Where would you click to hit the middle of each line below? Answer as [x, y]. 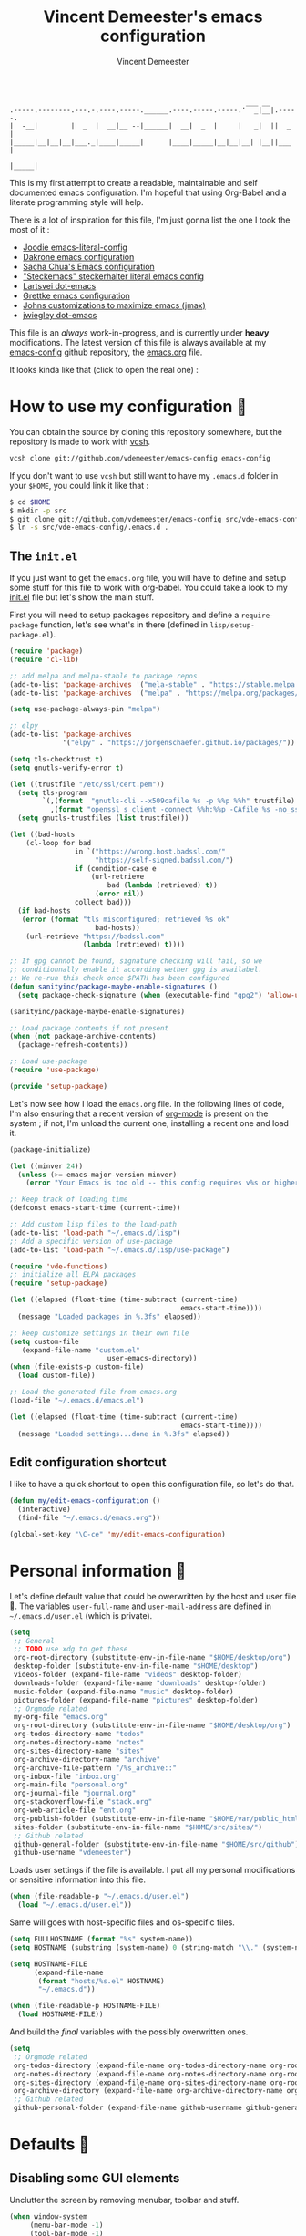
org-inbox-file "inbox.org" [66, 1776]
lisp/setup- [232, 626]
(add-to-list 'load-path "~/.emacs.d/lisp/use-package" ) [120, 1250]
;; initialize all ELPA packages [73, 1275]
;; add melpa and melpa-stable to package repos [103, 676]
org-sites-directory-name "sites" [79, 1751]
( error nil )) [120, 894]
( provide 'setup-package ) [58, 1086]
